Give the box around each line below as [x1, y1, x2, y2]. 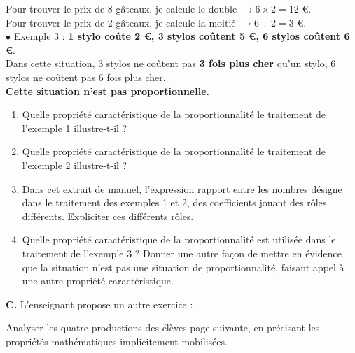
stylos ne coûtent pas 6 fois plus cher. [6, 69, 166, 84]
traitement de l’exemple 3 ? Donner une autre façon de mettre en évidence [22, 245, 342, 260]
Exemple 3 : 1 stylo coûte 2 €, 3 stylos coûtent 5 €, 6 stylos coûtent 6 [13, 29, 350, 43]
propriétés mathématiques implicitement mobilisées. [6, 333, 228, 348]
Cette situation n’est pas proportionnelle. [6, 83, 209, 98]
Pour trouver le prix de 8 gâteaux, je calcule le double [6, 1, 237, 15]
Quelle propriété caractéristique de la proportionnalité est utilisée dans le [22, 232, 336, 247]
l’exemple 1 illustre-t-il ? [22, 120, 127, 135]
